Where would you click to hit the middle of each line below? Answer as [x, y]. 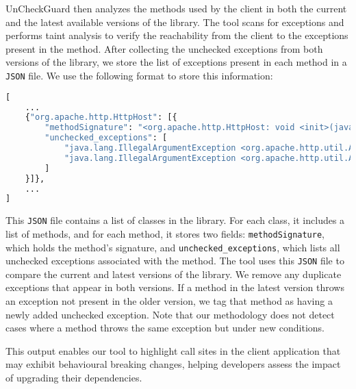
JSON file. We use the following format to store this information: [139, 75]
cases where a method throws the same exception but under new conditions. [165, 328]
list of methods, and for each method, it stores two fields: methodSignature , [165, 233]
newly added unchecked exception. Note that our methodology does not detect [170, 314]
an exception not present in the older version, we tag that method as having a [169, 301]
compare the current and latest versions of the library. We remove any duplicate [174, 274]
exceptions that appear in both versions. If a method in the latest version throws [175, 287]
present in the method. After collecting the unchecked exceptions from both [164, 48]
